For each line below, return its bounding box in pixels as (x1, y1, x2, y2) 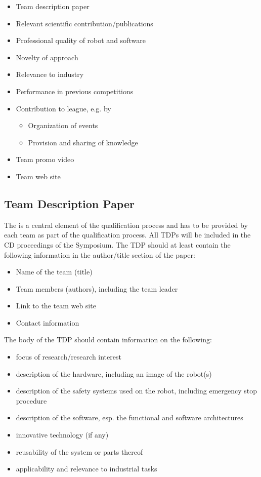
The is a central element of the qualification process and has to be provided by (4, 219, 248, 230)
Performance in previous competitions (16, 86, 134, 96)
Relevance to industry (16, 69, 84, 79)
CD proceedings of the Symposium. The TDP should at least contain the (4, 239, 231, 250)
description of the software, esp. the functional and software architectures (16, 412, 243, 423)
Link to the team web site (16, 300, 96, 311)
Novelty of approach (16, 52, 78, 62)
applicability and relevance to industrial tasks (16, 463, 157, 474)
